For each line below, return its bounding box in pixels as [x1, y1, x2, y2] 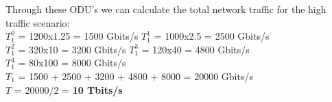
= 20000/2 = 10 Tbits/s [14, 82, 123, 97]
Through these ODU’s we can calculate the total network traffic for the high [5, 2, 327, 16]
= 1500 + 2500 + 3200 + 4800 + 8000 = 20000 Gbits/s [18, 68, 253, 83]
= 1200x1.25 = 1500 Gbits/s [18, 29, 139, 43]
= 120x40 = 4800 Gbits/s [141, 42, 250, 56]
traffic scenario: [5, 15, 70, 29]
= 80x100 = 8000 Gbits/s [18, 55, 126, 70]
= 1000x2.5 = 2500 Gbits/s [154, 29, 270, 43]
